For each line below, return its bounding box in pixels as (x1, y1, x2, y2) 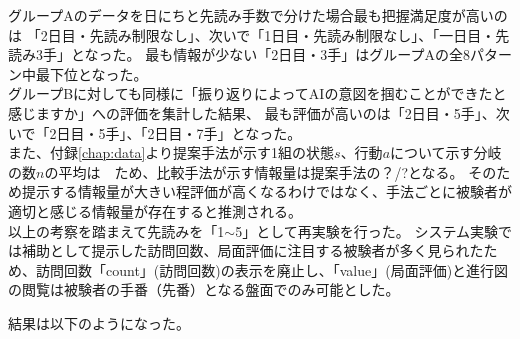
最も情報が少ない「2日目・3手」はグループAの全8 (145, 44, 470, 65)
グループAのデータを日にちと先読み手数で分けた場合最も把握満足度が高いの (8, 5, 508, 25)
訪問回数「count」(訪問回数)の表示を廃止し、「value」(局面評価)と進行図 (35, 259, 509, 280)
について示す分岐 (390, 142, 502, 163)
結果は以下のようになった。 (8, 312, 190, 333)
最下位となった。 (35, 63, 148, 84)
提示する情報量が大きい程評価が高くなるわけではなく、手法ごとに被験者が (21, 181, 512, 202)
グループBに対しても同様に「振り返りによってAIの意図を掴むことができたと (8, 83, 507, 104)
